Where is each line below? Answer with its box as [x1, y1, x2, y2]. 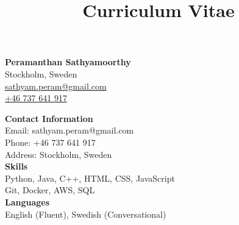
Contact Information [5, 112, 93, 124]
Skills [5, 160, 28, 173]
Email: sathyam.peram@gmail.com [5, 124, 134, 137]
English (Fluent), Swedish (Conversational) [5, 207, 166, 220]
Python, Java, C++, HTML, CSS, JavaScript [5, 171, 175, 184]
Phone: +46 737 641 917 [5, 135, 96, 148]
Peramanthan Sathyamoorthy [5, 55, 131, 68]
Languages [5, 195, 50, 208]
